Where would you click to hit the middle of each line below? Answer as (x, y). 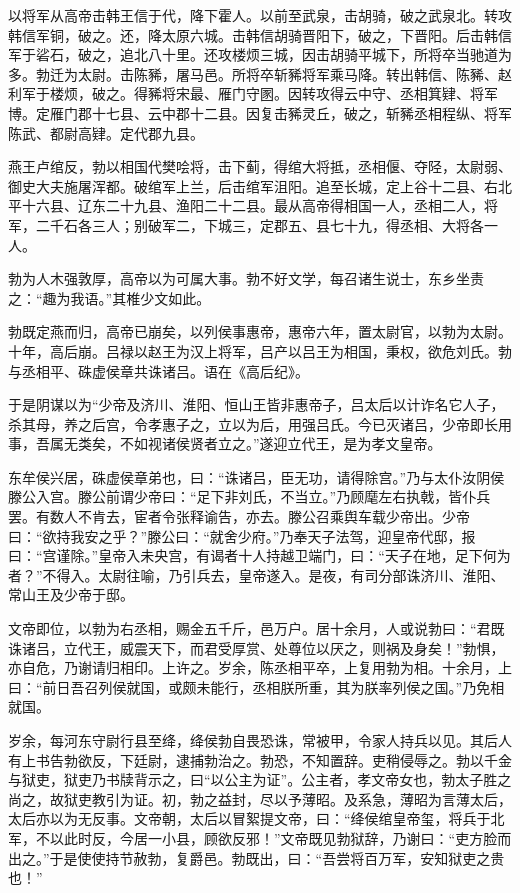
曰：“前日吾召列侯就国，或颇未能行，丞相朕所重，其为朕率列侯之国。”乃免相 (256, 686)
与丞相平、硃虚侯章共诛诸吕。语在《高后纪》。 (158, 370)
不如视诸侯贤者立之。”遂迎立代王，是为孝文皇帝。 (280, 443)
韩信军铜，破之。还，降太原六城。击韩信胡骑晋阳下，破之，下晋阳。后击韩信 (260, 34)
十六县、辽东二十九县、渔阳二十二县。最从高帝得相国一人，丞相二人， (252, 205)
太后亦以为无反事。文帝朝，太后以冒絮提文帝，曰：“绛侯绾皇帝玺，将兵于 (249, 818)
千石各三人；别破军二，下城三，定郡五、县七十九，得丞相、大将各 (266, 224)
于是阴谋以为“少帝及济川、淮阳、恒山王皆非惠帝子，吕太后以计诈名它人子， (256, 404)
